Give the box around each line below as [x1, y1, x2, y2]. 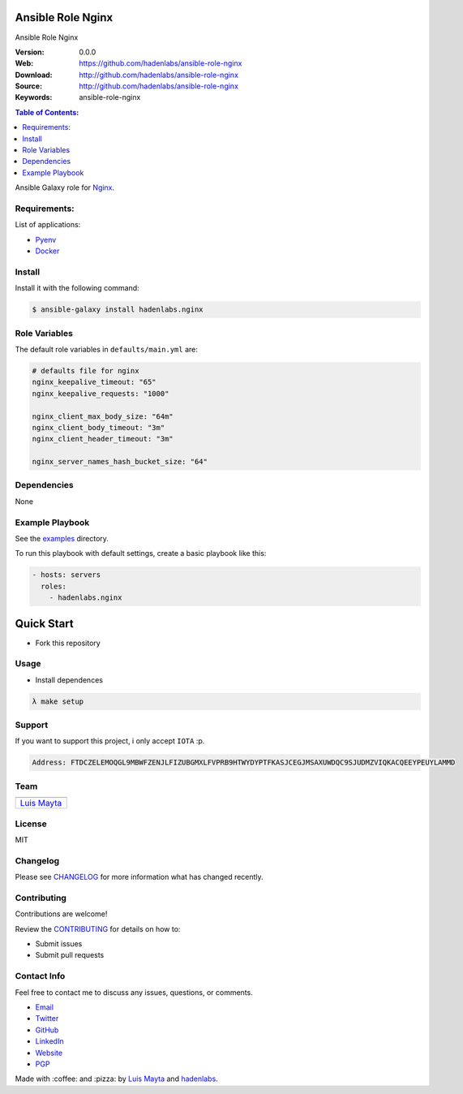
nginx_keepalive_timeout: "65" [32, 377, 157, 387]
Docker [35, 246, 60, 256]
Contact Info [15, 971, 66, 982]
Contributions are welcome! [15, 909, 108, 919]
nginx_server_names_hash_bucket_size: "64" [32, 457, 208, 467]
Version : [15, 47, 45, 57]
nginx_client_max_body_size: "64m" [32, 411, 174, 421]
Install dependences [35, 674, 103, 685]
